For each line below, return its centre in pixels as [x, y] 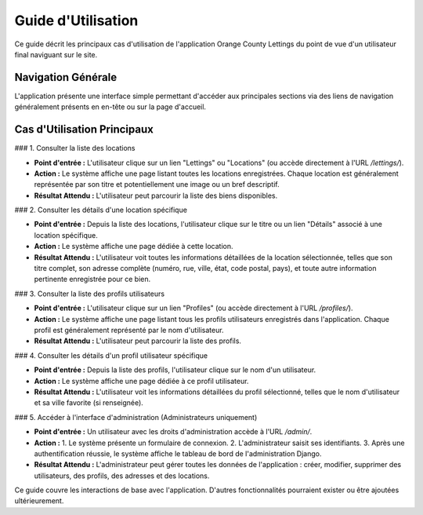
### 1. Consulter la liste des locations [75, 148]
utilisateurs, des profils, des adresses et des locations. [122, 476]
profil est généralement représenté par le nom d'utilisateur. [129, 330]
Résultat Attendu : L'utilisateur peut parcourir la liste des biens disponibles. [156, 195]
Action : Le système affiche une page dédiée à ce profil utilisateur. [141, 381]
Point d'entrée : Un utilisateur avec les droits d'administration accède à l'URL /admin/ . [173, 432]
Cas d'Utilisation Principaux [84, 130]
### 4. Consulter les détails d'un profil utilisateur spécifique [111, 355]
